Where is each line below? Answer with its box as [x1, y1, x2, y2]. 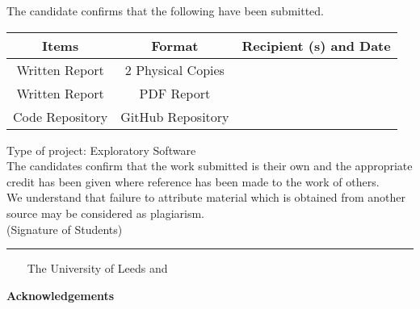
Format [151, 35, 199, 55]
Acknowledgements [6, 286, 115, 303]
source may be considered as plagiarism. [6, 204, 205, 221]
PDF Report [139, 83, 211, 102]
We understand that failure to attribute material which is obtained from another [6, 189, 405, 206]
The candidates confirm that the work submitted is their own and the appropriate [6, 157, 413, 174]
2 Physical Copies [124, 60, 225, 79]
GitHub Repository [120, 106, 229, 126]
